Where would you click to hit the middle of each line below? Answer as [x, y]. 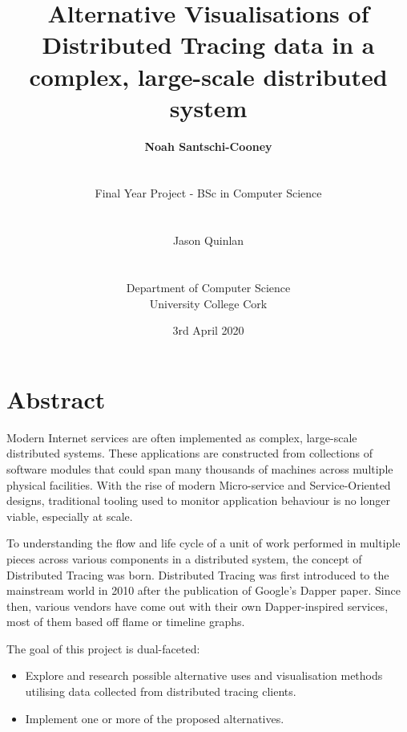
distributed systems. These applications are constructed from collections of [189, 453]
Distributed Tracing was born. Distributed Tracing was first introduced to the [198, 574]
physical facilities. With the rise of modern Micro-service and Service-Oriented [199, 484]
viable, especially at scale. [70, 516]
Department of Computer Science [208, 288]
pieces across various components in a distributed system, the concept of [184, 558]
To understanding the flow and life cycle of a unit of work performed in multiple [203, 543]
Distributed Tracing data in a [208, 45]
